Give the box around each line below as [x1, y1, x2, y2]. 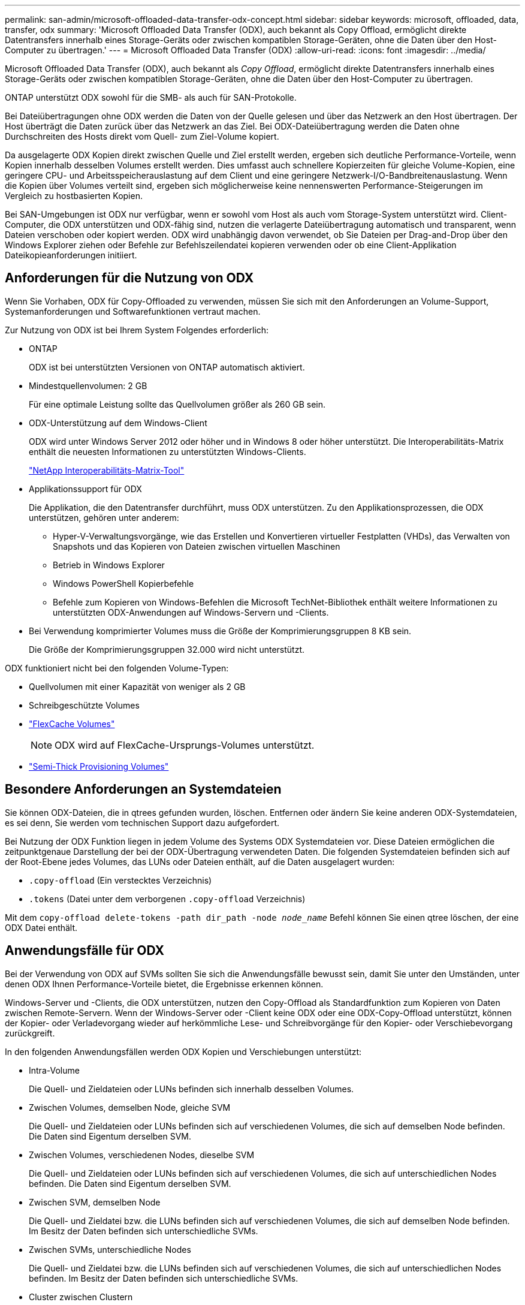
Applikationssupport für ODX [29, 483, 142, 494]
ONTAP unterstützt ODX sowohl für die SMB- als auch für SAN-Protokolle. [5, 92, 297, 103]
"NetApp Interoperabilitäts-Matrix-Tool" [29, 465, 185, 475]
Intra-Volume [29, 1065, 80, 1075]
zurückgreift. [5, 1027, 55, 1038]
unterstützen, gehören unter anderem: [29, 512, 179, 523]
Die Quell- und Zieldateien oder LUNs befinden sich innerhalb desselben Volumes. [29, 1083, 354, 1094]
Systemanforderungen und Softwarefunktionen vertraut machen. [5, 306, 261, 317]
